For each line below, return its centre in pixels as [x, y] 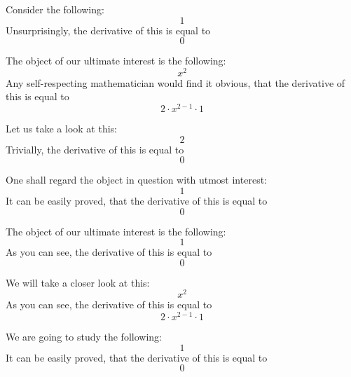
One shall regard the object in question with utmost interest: [136, 180]
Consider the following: [55, 9]
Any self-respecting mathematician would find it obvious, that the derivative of [175, 82]
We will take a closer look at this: [78, 282]
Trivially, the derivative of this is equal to [95, 149]
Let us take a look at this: [61, 129]
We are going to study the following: [84, 337]
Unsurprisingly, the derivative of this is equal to [108, 30]
